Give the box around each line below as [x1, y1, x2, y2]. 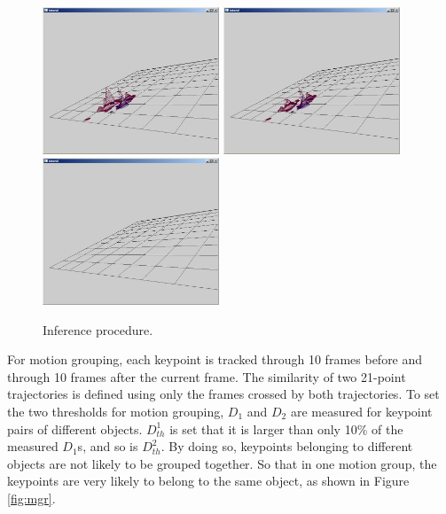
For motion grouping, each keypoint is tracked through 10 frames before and [7, 350, 423, 369]
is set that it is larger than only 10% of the [169, 419, 403, 438]
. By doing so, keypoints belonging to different [160, 437, 413, 456]
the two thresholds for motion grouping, [7, 401, 224, 420]
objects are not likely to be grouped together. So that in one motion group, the [7, 454, 437, 472]
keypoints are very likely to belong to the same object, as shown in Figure [7, 471, 410, 490]
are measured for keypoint [290, 401, 433, 420]
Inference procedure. [43, 320, 153, 339]
